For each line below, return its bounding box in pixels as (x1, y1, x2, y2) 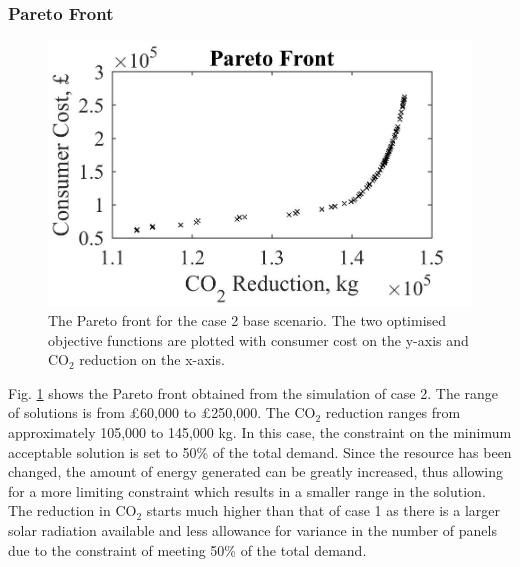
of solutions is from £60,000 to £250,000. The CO (8, 402, 316, 423)
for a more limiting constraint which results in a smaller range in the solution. (8, 480, 486, 501)
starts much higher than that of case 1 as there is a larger (146, 500, 501, 521)
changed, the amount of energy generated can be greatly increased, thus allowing (8, 461, 503, 482)
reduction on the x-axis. (79, 349, 225, 370)
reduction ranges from (325, 402, 461, 423)
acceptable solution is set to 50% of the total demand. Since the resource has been (8, 441, 512, 462)
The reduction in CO (8, 500, 137, 521)
